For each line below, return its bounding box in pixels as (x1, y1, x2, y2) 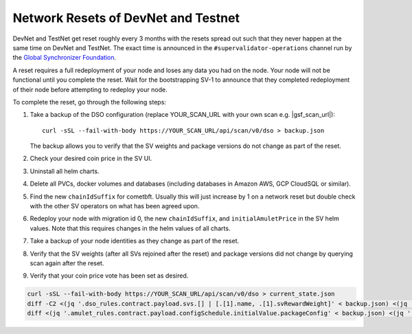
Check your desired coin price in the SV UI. (30, 155, 152, 163)
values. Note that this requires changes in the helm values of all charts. (30, 224, 231, 232)
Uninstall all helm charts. (30, 167, 100, 175)
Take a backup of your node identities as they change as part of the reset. (30, 237, 240, 245)
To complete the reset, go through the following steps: (12, 98, 166, 106)
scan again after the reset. (30, 258, 104, 267)
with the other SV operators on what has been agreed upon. (30, 202, 200, 210)
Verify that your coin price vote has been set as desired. (30, 271, 189, 280)
